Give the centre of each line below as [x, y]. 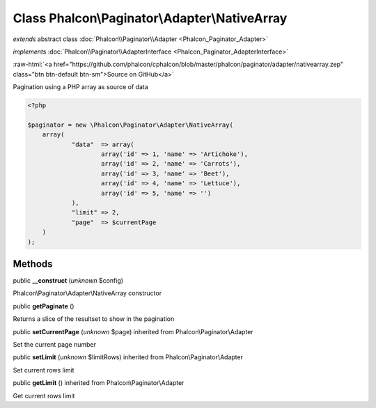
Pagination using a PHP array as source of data [81, 87]
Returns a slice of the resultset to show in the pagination [94, 319]
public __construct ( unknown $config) [68, 281]
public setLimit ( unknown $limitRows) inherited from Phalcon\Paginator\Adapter [128, 357]
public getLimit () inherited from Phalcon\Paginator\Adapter [99, 383]
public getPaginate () [44, 306]
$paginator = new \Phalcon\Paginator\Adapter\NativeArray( [130, 125]
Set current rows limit [44, 370]
